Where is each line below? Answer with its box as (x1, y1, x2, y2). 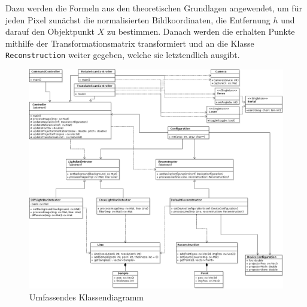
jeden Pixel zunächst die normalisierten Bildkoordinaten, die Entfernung (5, 13, 270, 26)
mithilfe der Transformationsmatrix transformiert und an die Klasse (5, 37, 254, 49)
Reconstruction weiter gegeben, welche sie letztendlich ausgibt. (5, 48, 240, 61)
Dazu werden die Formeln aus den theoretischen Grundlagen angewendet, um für (5, 2, 302, 14)
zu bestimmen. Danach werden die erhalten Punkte (107, 25, 295, 38)
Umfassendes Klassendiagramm (29, 290, 144, 303)
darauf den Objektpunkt (5, 25, 95, 38)
